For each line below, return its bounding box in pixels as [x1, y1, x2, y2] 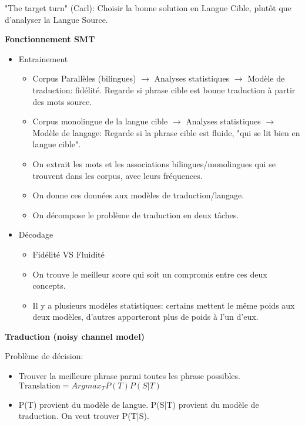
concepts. [32, 279, 66, 292]
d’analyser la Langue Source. [5, 13, 108, 25]
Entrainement [18, 52, 68, 65]
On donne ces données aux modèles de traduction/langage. [32, 189, 244, 201]
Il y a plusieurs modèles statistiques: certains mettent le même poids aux [32, 299, 295, 311]
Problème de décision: [5, 350, 83, 362]
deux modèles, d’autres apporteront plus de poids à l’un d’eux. [32, 310, 259, 323]
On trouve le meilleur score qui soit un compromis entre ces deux [32, 268, 267, 280]
